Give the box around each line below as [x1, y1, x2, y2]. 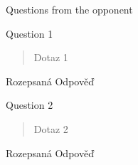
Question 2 [6, 97, 53, 112]
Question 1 [6, 26, 53, 41]
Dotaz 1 [33, 50, 68, 65]
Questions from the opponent [6, 2, 133, 16]
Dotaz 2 [33, 121, 68, 136]
